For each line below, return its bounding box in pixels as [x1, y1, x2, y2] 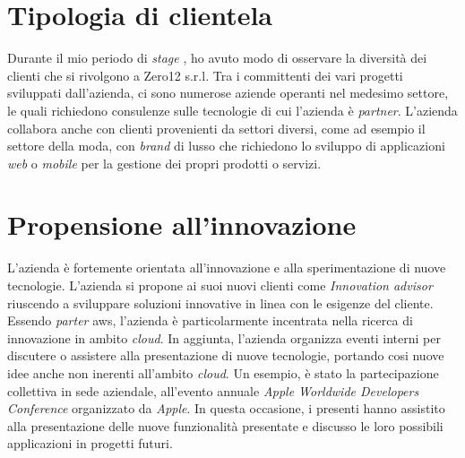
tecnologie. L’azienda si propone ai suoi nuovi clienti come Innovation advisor [7, 276, 433, 294]
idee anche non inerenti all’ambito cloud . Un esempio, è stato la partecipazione [7, 363, 439, 382]
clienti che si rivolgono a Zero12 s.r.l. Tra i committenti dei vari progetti [7, 65, 403, 84]
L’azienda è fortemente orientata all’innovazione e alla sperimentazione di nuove [7, 258, 446, 277]
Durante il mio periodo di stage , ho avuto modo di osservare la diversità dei [7, 48, 427, 67]
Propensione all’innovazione [7, 206, 357, 243]
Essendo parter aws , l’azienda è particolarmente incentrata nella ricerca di [7, 311, 413, 330]
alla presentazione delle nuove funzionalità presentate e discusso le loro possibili [7, 416, 443, 435]
